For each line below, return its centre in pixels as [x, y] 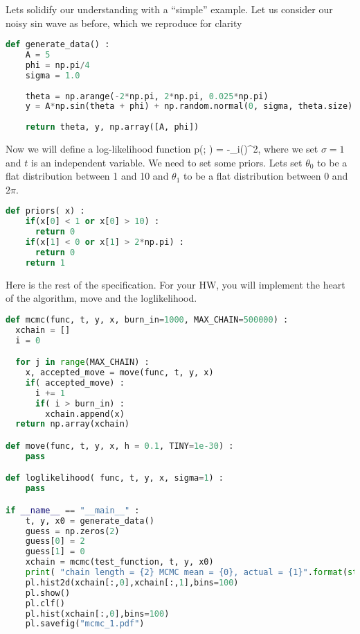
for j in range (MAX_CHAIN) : [82, 362]
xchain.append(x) [85, 414]
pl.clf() [45, 603]
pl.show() [48, 593]
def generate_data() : [58, 45]
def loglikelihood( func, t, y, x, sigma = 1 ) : [115, 478]
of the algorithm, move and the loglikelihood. [101, 298]
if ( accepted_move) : [75, 383]
